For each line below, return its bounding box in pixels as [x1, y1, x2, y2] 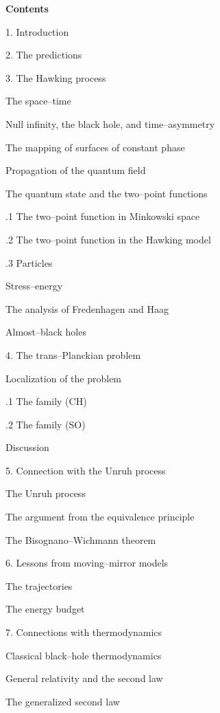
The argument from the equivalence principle [5, 509, 195, 524]
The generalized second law [5, 694, 120, 708]
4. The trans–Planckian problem [5, 347, 141, 362]
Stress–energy [5, 278, 63, 293]
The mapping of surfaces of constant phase [5, 140, 185, 154]
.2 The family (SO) [5, 417, 86, 431]
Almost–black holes [5, 325, 86, 339]
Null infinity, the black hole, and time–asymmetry [5, 116, 215, 131]
